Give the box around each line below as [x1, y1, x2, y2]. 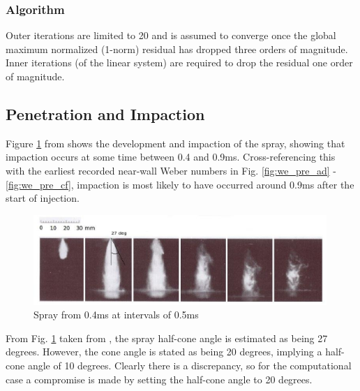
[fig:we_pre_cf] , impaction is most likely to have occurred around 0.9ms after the [6, 177, 354, 191]
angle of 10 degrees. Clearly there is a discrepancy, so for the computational [27, 357, 352, 372]
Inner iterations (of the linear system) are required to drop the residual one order [6, 55, 353, 70]
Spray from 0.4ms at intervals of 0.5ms [33, 307, 199, 322]
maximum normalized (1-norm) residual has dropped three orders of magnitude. [6, 41, 348, 56]
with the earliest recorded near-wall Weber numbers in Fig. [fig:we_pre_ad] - [6, 163, 336, 177]
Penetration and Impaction [6, 103, 205, 124]
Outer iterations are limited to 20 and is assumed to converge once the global [6, 28, 336, 43]
